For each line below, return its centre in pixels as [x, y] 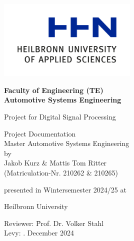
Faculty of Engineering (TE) [54, 90]
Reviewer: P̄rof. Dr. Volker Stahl [54, 223]
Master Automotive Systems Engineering [67, 143]
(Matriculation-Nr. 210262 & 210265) [61, 173]
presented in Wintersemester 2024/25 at [65, 189]
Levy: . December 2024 [39, 233]
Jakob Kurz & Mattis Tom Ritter [55, 163]
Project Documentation [40, 133]
